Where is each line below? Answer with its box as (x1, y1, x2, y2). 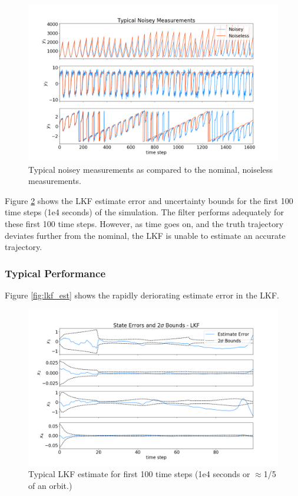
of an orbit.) (28, 479, 72, 491)
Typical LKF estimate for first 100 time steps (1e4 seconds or (28, 468, 250, 480)
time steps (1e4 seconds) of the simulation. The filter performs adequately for (5, 206, 284, 218)
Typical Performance (5, 265, 106, 280)
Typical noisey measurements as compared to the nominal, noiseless (28, 163, 273, 175)
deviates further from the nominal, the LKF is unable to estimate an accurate (5, 229, 286, 241)
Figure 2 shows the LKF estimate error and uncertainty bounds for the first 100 (5, 194, 293, 206)
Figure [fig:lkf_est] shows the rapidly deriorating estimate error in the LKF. (5, 288, 279, 301)
